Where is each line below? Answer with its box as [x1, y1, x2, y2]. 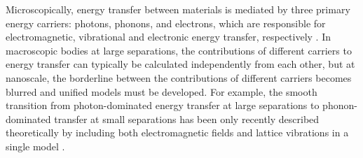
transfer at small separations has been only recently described [54, 111, 320, 126]
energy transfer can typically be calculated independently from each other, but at [6, 57, 355, 71]
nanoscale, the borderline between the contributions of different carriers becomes [6, 70, 352, 85]
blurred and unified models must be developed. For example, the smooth [6, 84, 317, 99]
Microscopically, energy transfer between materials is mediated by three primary [6, 2, 350, 16]
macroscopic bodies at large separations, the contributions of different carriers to [6, 43, 352, 57]
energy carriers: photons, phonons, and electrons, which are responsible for [6, 15, 326, 30]
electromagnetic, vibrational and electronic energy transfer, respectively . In [6, 29, 331, 44]
